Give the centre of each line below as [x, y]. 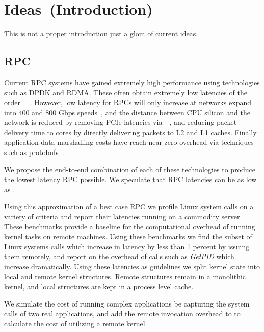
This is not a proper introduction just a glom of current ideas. [101, 33]
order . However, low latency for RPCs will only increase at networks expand [128, 102]
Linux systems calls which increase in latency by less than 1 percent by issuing [127, 246]
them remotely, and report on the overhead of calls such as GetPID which [119, 256]
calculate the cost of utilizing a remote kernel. [76, 323]
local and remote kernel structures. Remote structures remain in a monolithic [125, 276]
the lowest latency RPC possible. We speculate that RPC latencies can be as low [130, 179]
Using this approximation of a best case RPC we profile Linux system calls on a [129, 206]
